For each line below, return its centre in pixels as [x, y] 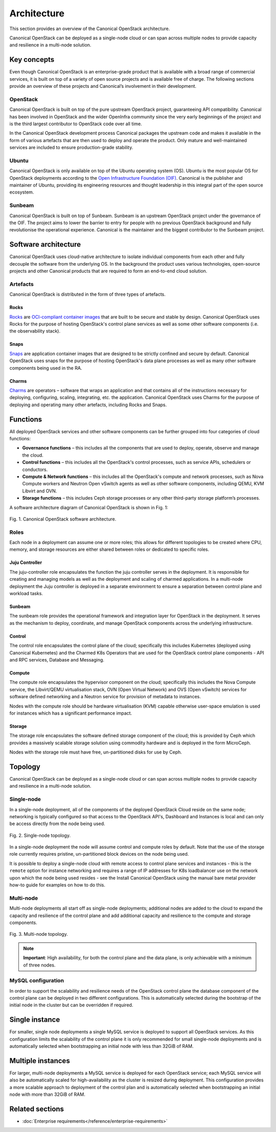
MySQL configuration [37, 981]
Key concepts [32, 60]
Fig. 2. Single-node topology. [40, 835]
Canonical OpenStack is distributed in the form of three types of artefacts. [88, 294]
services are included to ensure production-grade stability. [71, 148]
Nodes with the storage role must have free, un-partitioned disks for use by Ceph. [96, 752]
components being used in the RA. [46, 368]
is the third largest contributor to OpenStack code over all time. [76, 124]
